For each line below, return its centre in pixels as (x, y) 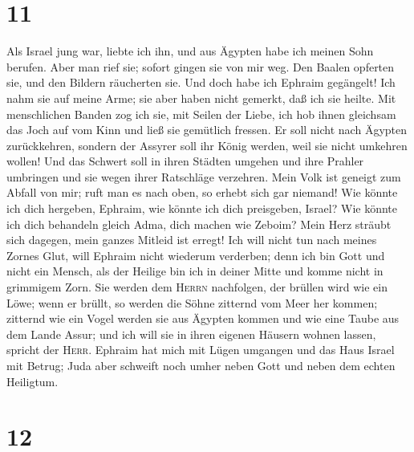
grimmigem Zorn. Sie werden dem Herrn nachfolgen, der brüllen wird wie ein (197, 287)
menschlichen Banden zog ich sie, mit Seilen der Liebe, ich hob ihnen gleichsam (201, 114)
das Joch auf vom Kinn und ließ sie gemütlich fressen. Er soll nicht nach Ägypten (207, 130)
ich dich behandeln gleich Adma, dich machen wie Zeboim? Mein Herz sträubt (199, 224)
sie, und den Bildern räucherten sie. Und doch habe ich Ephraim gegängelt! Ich (201, 82)
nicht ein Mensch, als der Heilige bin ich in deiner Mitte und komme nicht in (195, 271)
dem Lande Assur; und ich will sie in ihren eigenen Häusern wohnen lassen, (191, 334)
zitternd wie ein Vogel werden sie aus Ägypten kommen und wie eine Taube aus (203, 318)
